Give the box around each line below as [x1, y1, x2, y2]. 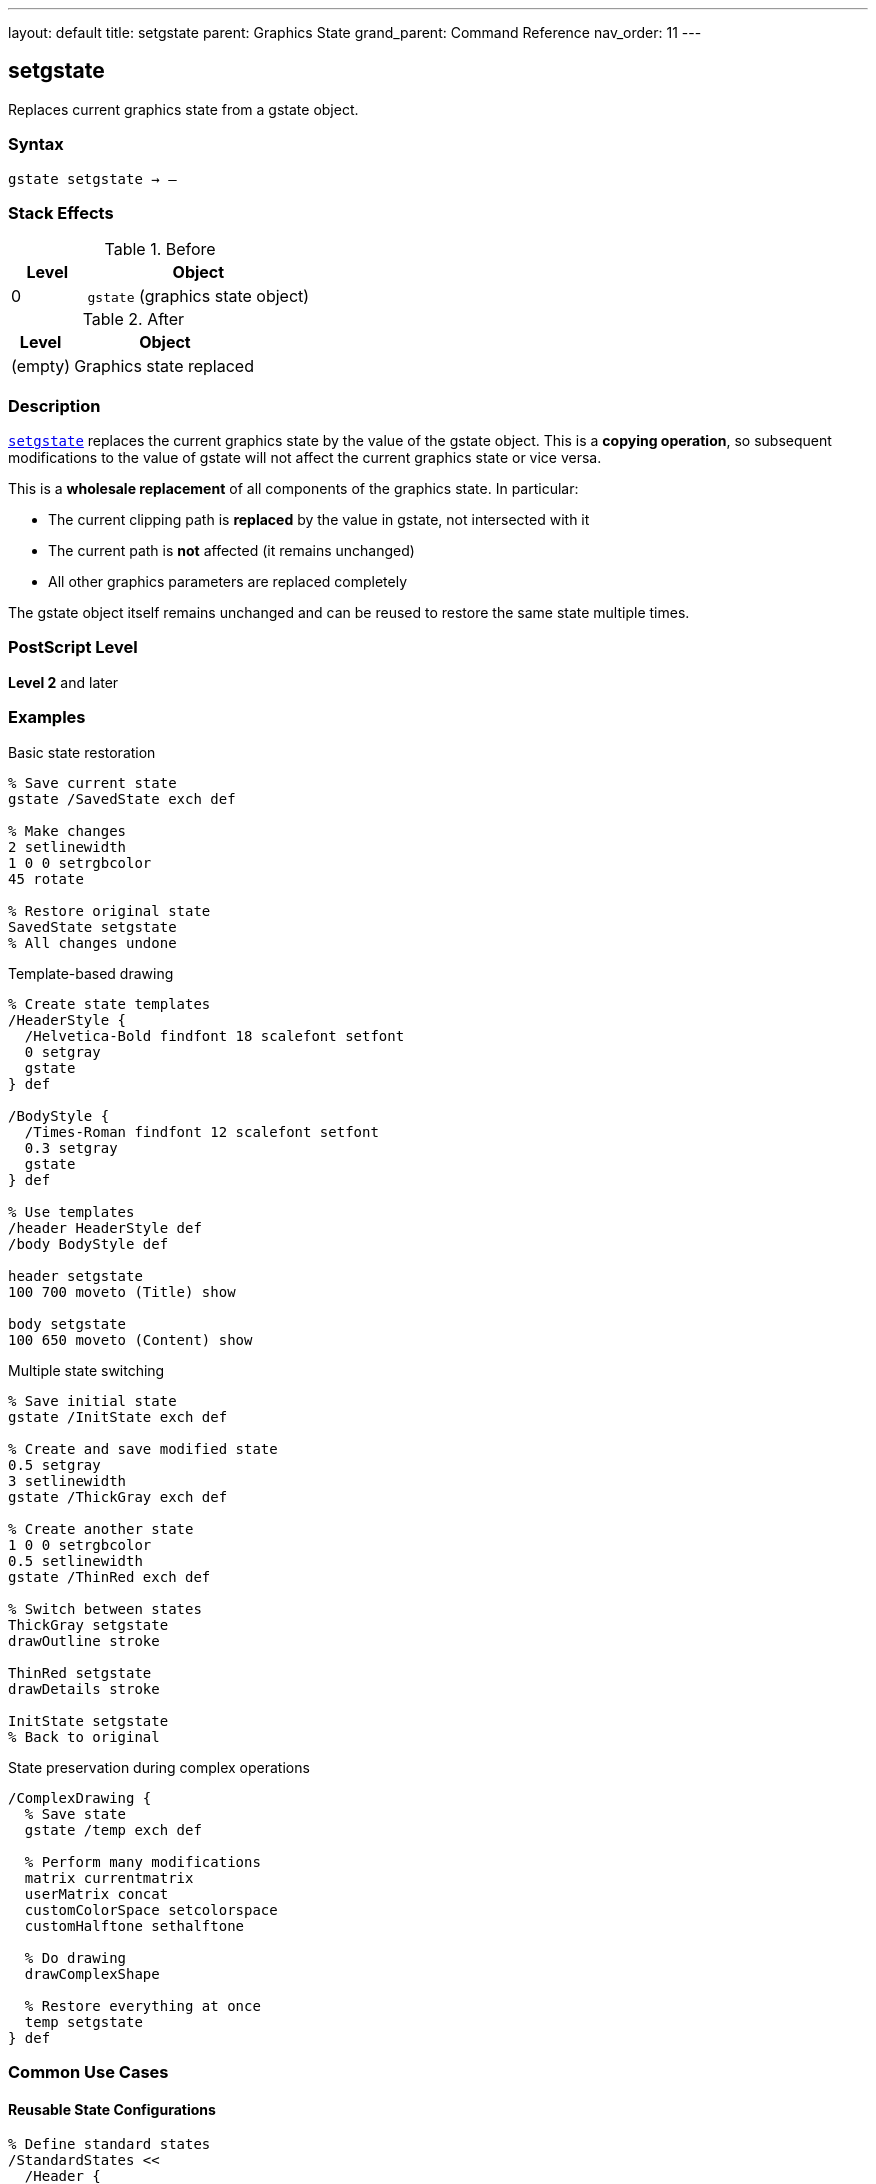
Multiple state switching [8, 1361, 165, 1379]
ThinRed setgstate [8, 1664, 152, 1681]
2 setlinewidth [8, 838, 127, 855]
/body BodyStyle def [8, 1235, 169, 1252]
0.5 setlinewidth [8, 1552, 143, 1569]
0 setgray [24, 1043, 101, 1060]
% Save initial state [8, 1392, 177, 1409]
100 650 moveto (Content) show [8, 1331, 253, 1348]
